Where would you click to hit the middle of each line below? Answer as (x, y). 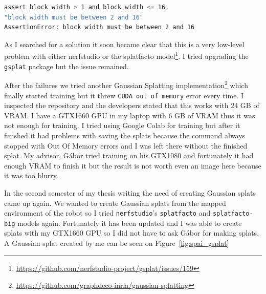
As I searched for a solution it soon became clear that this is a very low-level (124, 44)
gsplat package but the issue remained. (66, 66)
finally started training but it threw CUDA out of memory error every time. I (124, 95)
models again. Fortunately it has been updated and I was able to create (130, 223)
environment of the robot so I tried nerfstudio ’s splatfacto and (107, 213)
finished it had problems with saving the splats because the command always (125, 135)
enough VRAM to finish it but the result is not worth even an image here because (133, 165)
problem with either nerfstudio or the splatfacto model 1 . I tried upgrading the (126, 55)
